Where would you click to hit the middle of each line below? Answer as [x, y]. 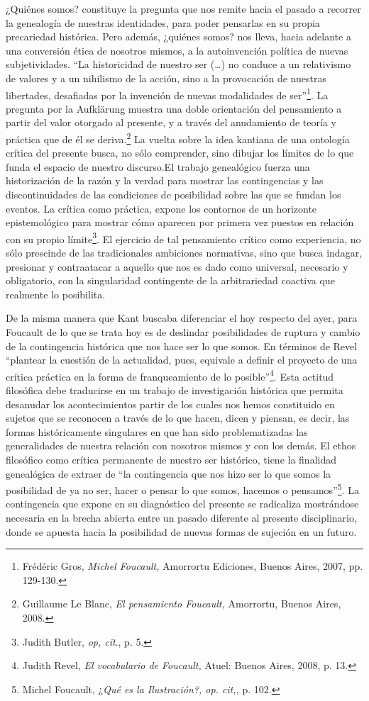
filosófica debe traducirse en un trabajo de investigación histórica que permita [175, 390]
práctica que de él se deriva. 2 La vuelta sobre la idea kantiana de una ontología [178, 138]
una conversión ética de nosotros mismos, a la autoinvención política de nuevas [177, 50]
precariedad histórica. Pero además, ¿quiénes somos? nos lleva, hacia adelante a [178, 37]
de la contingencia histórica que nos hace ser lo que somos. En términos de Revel [182, 346]
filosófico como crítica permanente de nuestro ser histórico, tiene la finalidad [171, 460]
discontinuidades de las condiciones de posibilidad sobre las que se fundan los [174, 195]
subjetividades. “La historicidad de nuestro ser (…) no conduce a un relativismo [178, 64]
